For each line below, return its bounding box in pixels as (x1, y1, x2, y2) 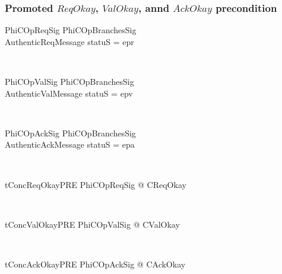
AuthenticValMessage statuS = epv (5, 87, 133, 99)
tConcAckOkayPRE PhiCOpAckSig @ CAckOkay (5, 257, 186, 270)
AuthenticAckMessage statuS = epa (5, 138, 135, 151)
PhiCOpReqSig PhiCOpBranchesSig (5, 24, 137, 36)
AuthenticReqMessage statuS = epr (5, 35, 134, 47)
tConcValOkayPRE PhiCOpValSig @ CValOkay (5, 218, 180, 230)
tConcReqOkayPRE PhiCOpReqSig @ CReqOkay (5, 178, 186, 190)
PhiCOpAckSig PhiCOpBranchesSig (5, 126, 136, 139)
